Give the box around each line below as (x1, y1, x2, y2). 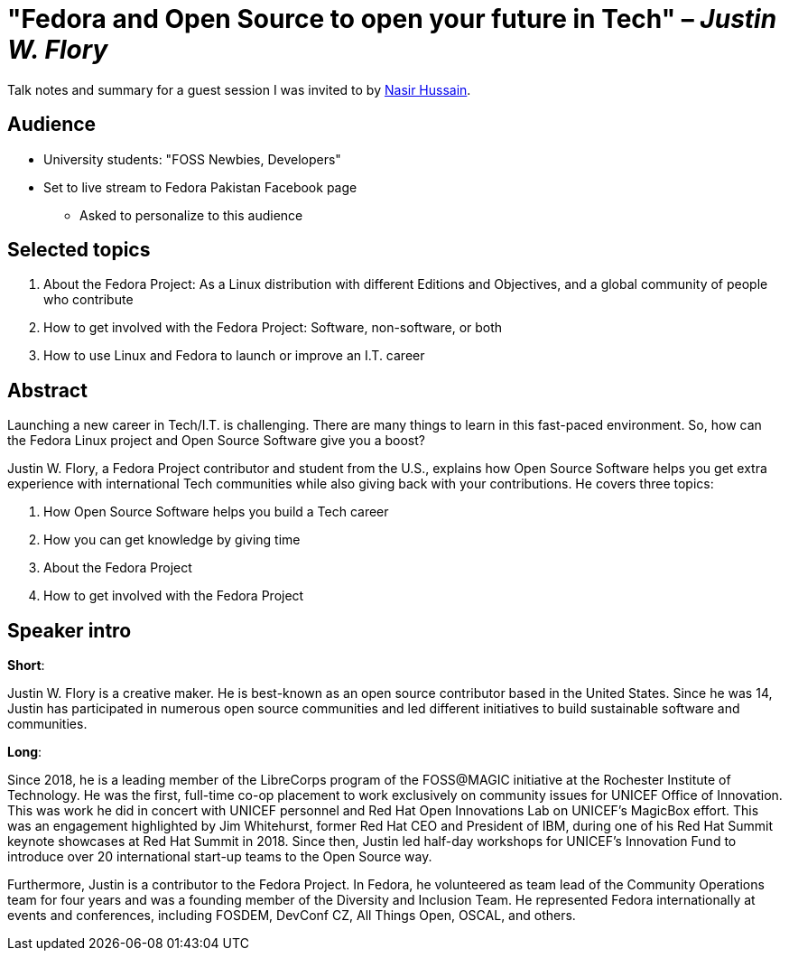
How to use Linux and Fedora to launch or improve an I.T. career (43, 348, 425, 364)
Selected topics (7, 238, 151, 262)
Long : (7, 744, 42, 760)
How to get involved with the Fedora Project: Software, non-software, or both (43, 320, 503, 336)
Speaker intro (7, 619, 132, 642)
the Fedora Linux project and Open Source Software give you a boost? (7, 432, 425, 449)
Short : (7, 657, 45, 674)
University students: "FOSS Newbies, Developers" (43, 151, 341, 167)
